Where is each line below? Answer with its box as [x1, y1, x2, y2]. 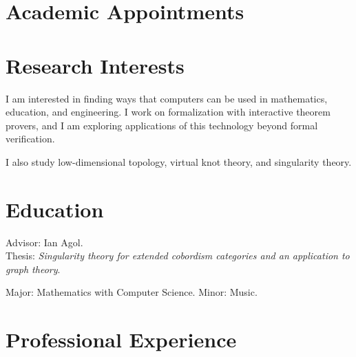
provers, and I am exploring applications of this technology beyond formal [6, 118, 318, 132]
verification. [6, 131, 55, 146]
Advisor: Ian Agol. [6, 235, 83, 249]
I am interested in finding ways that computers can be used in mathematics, [6, 91, 328, 105]
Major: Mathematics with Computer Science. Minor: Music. [6, 285, 258, 299]
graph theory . [6, 261, 61, 276]
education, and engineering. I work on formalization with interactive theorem [6, 105, 331, 119]
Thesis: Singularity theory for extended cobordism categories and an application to [6, 248, 350, 263]
